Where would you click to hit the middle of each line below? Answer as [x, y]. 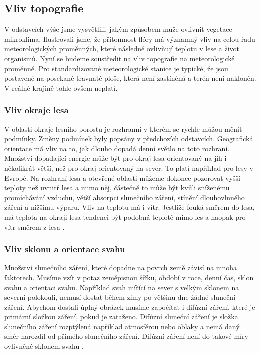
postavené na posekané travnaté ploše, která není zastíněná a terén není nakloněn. [130, 78]
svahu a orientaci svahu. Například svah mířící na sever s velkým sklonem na [122, 287]
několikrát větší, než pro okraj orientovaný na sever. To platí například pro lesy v [129, 167]
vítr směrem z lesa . [34, 227]
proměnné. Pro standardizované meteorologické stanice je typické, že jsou [116, 68]
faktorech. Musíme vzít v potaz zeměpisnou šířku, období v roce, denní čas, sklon [129, 277]
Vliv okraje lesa [36, 110]
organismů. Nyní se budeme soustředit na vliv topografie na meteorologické [119, 58]
